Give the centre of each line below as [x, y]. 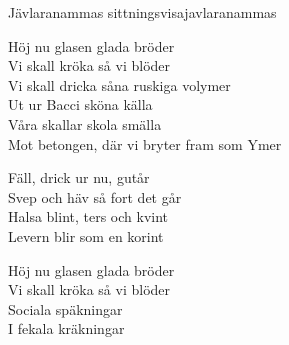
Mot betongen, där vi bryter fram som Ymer [145, 143]
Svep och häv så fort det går [95, 196]
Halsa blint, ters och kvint [88, 216]
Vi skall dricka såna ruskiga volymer [119, 84]
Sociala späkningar [65, 308]
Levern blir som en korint [86, 235]
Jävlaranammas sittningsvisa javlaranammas [142, 12]
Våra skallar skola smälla [85, 123]
